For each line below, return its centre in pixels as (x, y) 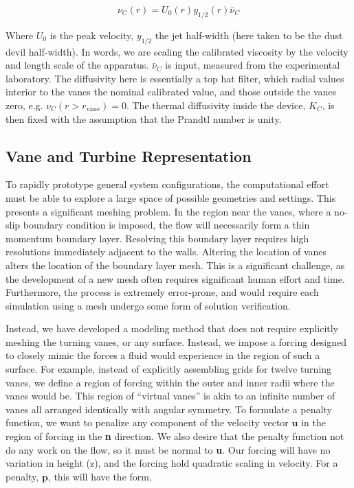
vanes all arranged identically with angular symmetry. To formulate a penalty (169, 409)
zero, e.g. (24, 105)
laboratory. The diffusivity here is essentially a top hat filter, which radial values (175, 78)
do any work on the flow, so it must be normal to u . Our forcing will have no (168, 449)
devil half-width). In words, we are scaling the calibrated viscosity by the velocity (177, 51)
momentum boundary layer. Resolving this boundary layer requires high (157, 238)
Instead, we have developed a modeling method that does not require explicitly (172, 328)
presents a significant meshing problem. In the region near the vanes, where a (168, 211)
